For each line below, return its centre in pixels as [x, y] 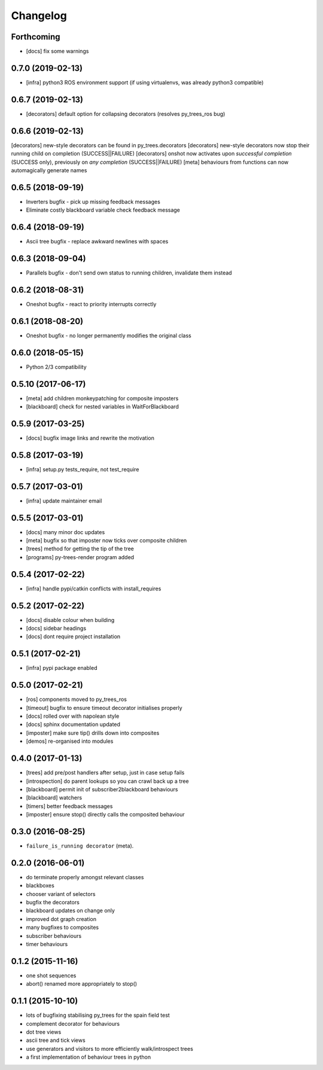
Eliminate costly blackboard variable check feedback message [103, 210]
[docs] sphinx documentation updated [73, 724]
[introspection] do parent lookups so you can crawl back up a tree [107, 781]
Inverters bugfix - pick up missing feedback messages [93, 202]
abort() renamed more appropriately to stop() [82, 984]
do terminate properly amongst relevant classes [85, 877]
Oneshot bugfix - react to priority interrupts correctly [91, 304]
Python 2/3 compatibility [56, 367]
